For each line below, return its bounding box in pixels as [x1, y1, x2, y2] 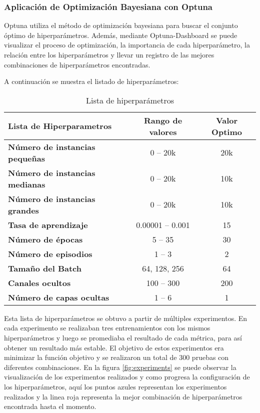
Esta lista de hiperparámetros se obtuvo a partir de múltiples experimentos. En [4, 312, 247, 323]
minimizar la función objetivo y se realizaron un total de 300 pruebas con [4, 352, 229, 362]
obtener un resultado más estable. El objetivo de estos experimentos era [4, 342, 224, 352]
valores [149, 125, 177, 137]
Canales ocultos [8, 276, 71, 288]
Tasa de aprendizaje [8, 218, 88, 230]
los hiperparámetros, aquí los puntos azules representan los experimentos [4, 381, 227, 391]
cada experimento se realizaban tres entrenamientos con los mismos [4, 322, 210, 333]
